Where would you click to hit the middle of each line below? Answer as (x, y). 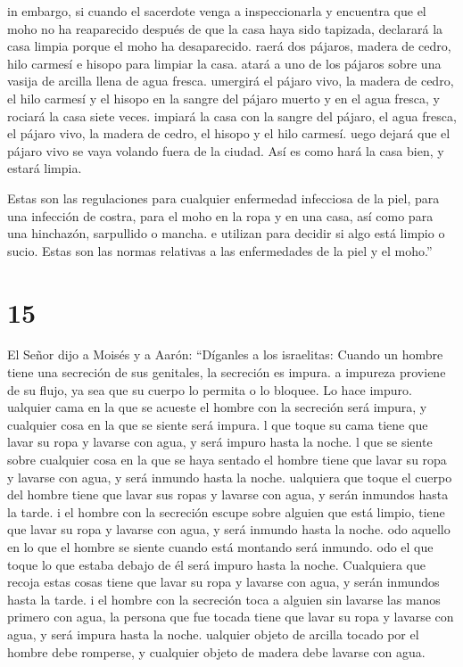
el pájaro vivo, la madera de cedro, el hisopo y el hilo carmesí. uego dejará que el (229, 133)
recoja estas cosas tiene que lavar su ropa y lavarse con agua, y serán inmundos (223, 582)
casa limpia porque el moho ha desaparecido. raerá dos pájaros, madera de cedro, (229, 46)
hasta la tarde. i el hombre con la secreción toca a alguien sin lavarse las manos (224, 599)
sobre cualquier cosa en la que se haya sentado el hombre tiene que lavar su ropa (227, 459)
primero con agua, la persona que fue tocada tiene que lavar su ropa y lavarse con (231, 617)
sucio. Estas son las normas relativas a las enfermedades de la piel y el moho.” (220, 250)
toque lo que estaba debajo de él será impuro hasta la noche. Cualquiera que (216, 564)
